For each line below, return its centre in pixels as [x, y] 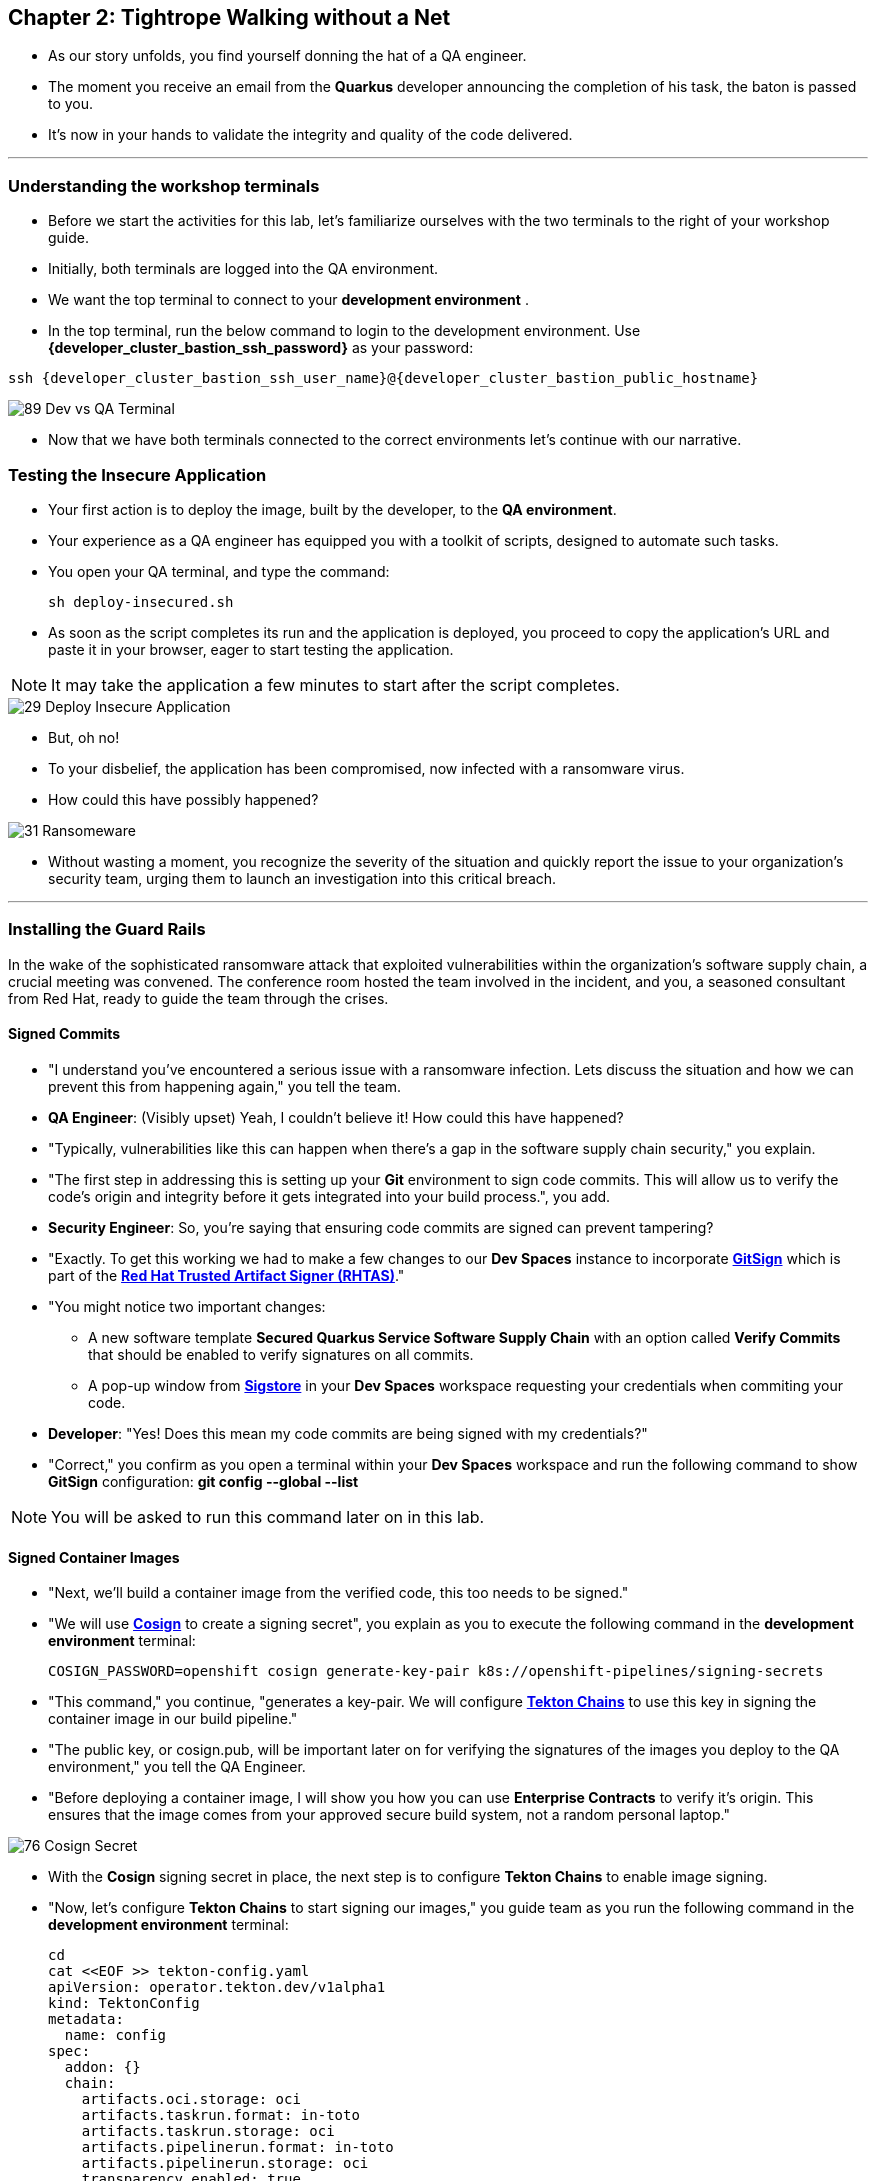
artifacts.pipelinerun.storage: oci [225, 2163]
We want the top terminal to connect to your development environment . [288, 300]
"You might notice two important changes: [187, 1306]
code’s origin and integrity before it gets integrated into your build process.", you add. [329, 1196]
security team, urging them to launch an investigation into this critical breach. [302, 878]
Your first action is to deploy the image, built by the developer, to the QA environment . [332, 509]
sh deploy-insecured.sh [141, 601]
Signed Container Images [94, 1557]
